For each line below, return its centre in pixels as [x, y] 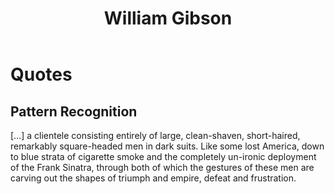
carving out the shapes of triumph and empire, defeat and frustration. [153, 178]
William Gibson [168, 18]
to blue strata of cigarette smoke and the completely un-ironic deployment [163, 156]
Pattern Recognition [74, 111]
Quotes [41, 74]
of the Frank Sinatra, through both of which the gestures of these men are [162, 167]
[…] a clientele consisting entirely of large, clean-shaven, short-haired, [155, 135]
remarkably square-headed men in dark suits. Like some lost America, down [167, 146]
